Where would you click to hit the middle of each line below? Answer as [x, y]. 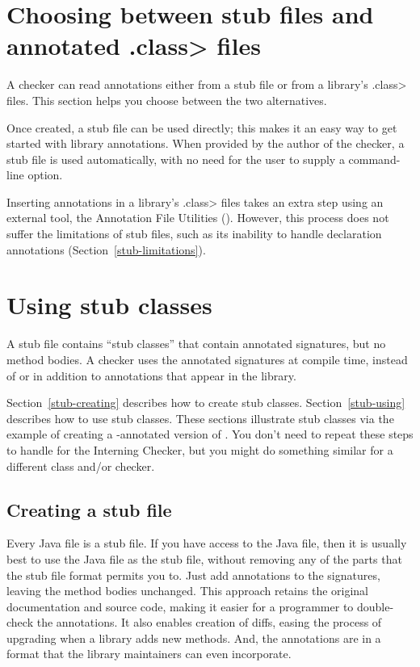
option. [45, 175]
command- [374, 159]
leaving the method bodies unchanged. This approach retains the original [187, 591]
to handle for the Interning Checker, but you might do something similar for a [200, 449]
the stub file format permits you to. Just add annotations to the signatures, [193, 575]
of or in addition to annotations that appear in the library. [151, 375]
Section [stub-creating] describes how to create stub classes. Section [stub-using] [206, 403]
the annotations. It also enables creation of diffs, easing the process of [209, 622]
